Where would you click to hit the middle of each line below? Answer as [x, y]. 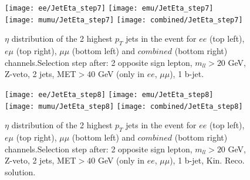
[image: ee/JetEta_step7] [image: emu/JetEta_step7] [109, 8]
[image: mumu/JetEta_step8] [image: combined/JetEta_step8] [124, 106]
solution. [20, 171]
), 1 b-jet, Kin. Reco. [207, 160]
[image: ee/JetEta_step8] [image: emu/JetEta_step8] [109, 94]
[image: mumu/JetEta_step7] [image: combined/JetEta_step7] [124, 20]
